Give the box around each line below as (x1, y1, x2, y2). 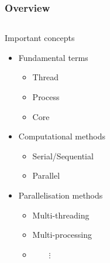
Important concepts (5, 32, 75, 44)
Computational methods (18, 130, 106, 142)
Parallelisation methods (18, 189, 103, 201)
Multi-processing (32, 228, 92, 241)
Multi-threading (32, 209, 90, 221)
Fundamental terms (18, 51, 88, 63)
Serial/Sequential (32, 149, 94, 162)
